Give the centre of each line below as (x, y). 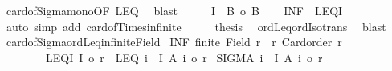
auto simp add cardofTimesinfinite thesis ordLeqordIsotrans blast (196, 26)
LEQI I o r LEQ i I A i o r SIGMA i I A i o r (184, 57)
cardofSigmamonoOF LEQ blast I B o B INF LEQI (174, 10)
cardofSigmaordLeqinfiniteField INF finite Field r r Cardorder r (174, 42)
